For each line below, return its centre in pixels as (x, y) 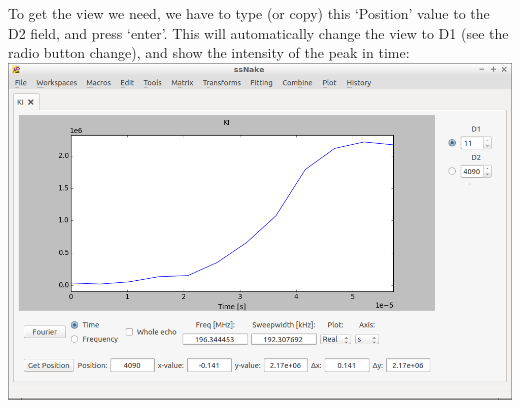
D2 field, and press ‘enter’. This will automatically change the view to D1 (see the (258, 32)
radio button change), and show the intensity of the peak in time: (209, 52)
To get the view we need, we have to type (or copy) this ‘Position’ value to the (249, 13)
